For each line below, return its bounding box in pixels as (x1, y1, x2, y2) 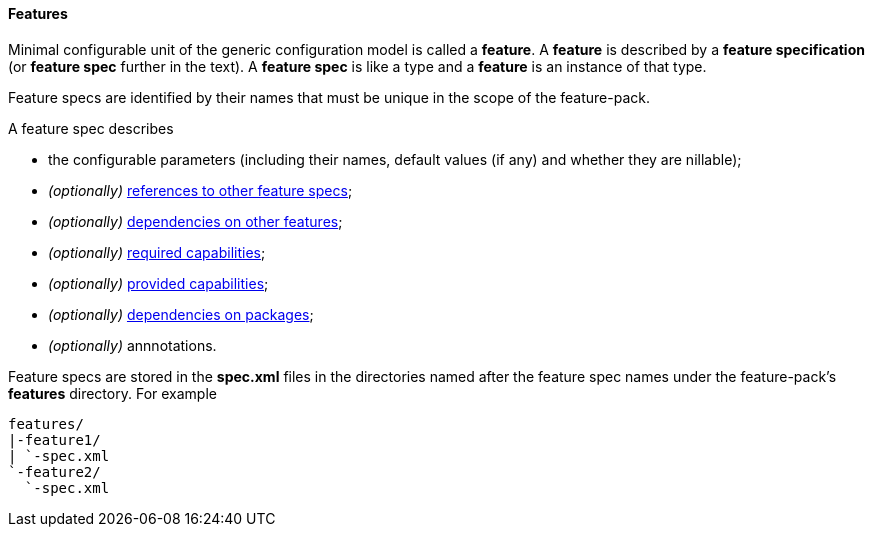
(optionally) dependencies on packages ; (48, 305, 314, 323)
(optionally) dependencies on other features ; (48, 212, 343, 230)
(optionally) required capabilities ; (48, 243, 266, 261)
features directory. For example (8, 384, 217, 402)
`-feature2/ (8, 463, 101, 480)
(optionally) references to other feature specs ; (48, 181, 353, 199)
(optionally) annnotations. (48, 336, 217, 354)
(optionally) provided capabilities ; (48, 274, 269, 292)
